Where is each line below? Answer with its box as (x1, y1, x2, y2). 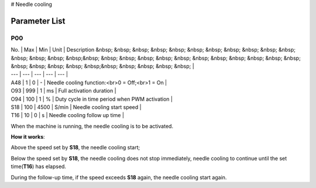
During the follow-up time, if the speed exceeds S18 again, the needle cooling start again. (11, 173, 227, 181)
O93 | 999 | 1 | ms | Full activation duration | (11, 87, 116, 94)
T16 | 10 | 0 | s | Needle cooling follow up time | (11, 112, 124, 119)
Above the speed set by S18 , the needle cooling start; (11, 144, 140, 151)
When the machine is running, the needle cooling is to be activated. (11, 122, 174, 129)
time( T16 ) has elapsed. (11, 163, 67, 170)
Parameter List (11, 16, 66, 26)
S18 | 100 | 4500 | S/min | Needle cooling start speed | (11, 103, 142, 111)
